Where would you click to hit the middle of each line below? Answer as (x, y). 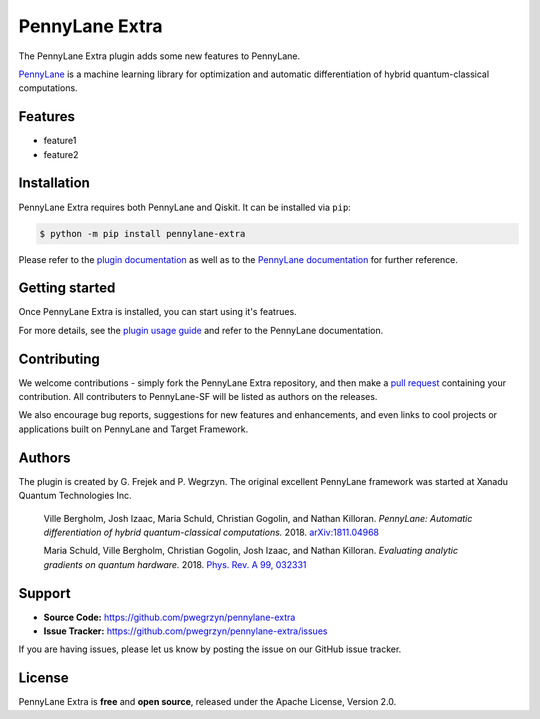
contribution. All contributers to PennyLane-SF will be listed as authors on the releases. (198, 397)
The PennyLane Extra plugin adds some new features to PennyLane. (159, 56)
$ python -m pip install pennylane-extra (142, 233)
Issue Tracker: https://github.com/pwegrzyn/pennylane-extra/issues (185, 631)
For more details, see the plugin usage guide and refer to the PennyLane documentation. (201, 330)
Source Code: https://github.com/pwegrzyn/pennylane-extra (169, 617)
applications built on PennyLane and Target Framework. (133, 429)
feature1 (60, 141)
